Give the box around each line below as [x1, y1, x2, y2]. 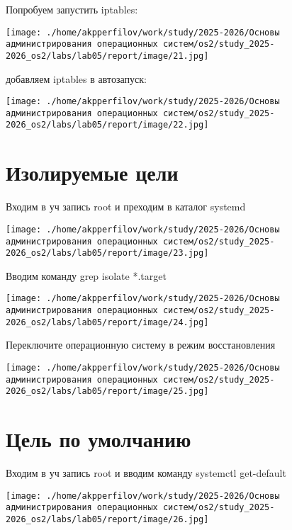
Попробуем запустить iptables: [6, 2, 138, 16]
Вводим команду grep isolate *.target [6, 268, 167, 283]
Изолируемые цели [6, 158, 179, 187]
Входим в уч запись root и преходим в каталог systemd [6, 199, 246, 214]
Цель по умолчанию [6, 424, 191, 453]
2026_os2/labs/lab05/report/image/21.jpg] [6, 50, 209, 61]
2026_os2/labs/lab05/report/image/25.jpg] [6, 386, 209, 397]
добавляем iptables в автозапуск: [6, 71, 147, 86]
